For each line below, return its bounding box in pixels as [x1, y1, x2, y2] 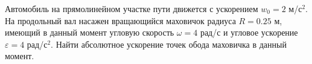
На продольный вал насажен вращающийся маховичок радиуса [5, 14, 236, 27]
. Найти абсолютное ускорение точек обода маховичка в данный [51, 37, 287, 50]
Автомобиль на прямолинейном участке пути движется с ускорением [5, 2, 258, 14]
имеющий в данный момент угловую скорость [5, 26, 174, 39]
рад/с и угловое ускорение [200, 26, 298, 39]
